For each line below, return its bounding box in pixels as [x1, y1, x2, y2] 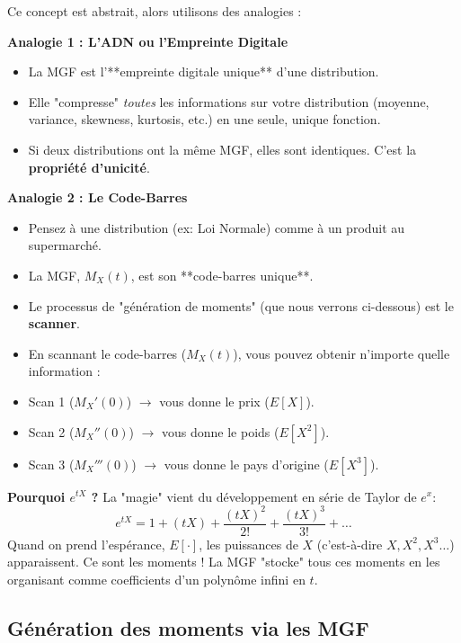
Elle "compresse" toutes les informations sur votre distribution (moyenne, [28, 92, 430, 111]
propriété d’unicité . [28, 157, 150, 176]
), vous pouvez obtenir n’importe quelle [233, 344, 450, 362]
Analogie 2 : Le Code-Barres [7, 188, 188, 207]
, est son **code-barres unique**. [130, 265, 314, 284]
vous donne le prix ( [159, 391, 270, 410]
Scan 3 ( [28, 454, 75, 473]
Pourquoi [7, 487, 66, 505]
